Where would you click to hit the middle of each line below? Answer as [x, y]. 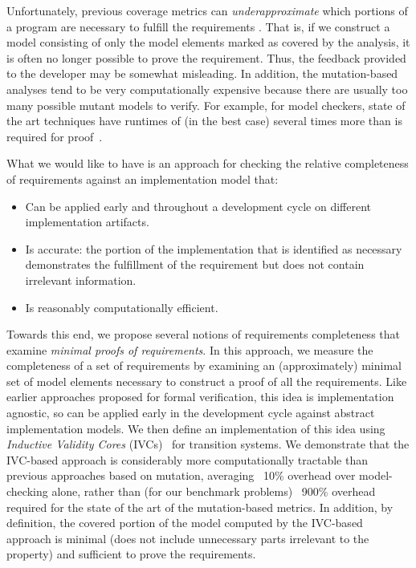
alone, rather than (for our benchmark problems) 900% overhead [214, 491]
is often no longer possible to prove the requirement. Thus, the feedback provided [206, 57]
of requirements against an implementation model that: [143, 179]
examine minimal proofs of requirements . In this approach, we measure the [190, 349]
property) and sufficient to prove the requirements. [131, 554]
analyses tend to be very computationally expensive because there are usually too [207, 89]
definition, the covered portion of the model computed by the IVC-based [185, 523]
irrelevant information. [81, 280]
